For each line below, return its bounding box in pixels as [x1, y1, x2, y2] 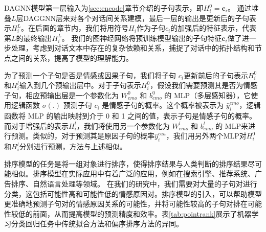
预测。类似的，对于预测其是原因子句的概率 [11, 130, 154, 141]
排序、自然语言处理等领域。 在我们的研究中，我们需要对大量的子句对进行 [11, 178, 257, 189]
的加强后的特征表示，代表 [170, 22, 257, 33]
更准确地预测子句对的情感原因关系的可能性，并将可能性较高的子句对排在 [4, 198, 248, 209]
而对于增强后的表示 [4, 120, 69, 131]
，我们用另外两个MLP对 [166, 130, 247, 141]
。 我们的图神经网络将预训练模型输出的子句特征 [61, 32, 222, 43]
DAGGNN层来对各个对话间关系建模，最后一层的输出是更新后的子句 [23, 12, 249, 23]
